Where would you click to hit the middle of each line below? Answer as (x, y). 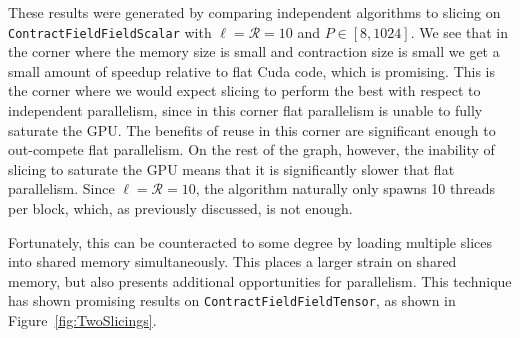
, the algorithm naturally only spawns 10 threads (345, 188)
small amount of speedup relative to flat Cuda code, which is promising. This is (252, 70)
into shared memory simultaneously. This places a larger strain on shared (232, 261)
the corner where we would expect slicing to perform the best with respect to (244, 90)
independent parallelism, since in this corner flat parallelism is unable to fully (245, 110)
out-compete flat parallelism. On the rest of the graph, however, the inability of (251, 149)
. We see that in (459, 31)
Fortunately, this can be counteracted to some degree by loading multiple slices (250, 241)
